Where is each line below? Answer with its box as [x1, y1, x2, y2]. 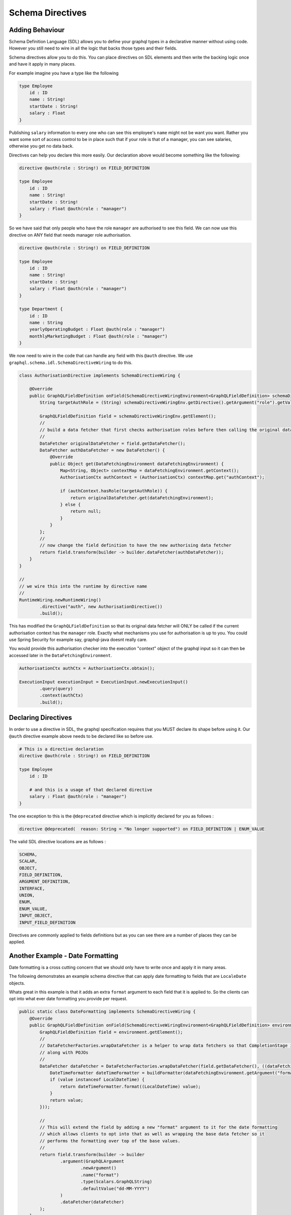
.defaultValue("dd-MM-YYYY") [80, 1186, 150, 1191]
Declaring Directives [9, 713, 72, 722]
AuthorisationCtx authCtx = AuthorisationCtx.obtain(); [19, 665, 155, 671]
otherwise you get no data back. [9, 143, 74, 149]
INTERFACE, [19, 885, 45, 891]
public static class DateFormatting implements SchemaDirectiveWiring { [19, 1009, 196, 1014]
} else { [60, 502, 81, 507]
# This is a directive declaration [19, 746, 104, 752]
